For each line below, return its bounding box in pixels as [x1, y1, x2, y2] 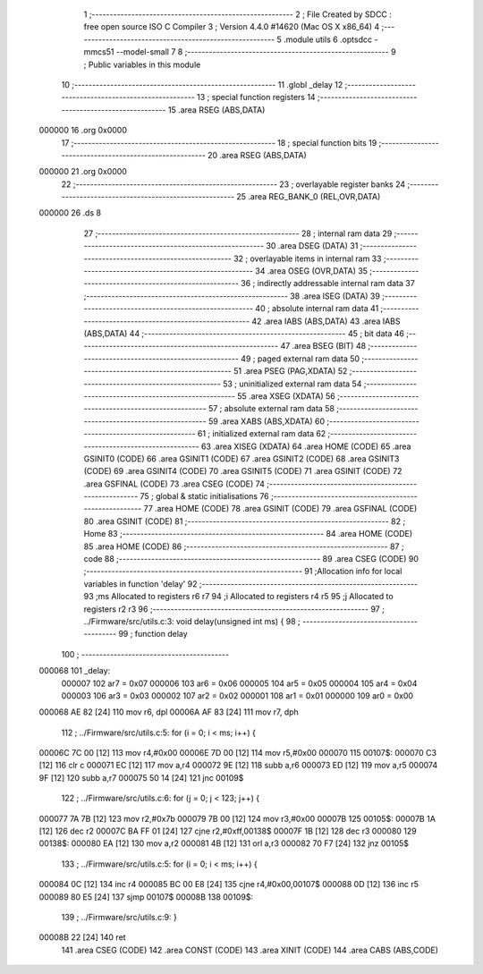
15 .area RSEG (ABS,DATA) [167, 104, 266, 115]
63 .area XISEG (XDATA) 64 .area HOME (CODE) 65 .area [201, 441, 411, 452]
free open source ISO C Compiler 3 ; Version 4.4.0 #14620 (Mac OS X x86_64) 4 [83, 21, 380, 32]
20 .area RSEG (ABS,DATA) [207, 149, 308, 160]
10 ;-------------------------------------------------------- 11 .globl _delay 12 [61, 79, 343, 89]
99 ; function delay [117, 629, 188, 639]
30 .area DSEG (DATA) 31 [265, 241, 359, 251]
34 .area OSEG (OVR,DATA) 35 [255, 266, 369, 276]
